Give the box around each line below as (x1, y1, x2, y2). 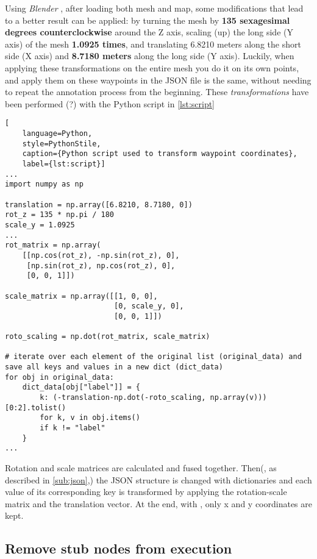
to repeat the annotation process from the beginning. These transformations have (5, 85, 309, 98)
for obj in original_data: (5, 372, 114, 382)
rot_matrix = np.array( (5, 241, 101, 250)
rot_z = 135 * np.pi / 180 (5, 210, 114, 219)
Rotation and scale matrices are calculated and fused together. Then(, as (5, 461, 277, 474)
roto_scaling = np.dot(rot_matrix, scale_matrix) (5, 332, 210, 341)
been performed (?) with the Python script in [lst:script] (5, 97, 215, 110)
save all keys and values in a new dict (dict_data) (5, 363, 223, 372)
